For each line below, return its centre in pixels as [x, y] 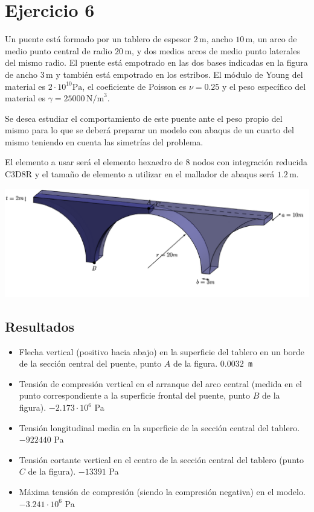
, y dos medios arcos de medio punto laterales [216, 50]
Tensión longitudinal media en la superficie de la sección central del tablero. [159, 427]
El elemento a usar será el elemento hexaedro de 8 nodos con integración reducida [156, 162]
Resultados [40, 326]
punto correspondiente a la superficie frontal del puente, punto [135, 395]
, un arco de [275, 39]
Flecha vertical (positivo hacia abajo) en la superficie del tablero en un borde [162, 351]
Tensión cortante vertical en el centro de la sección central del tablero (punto [162, 459]
